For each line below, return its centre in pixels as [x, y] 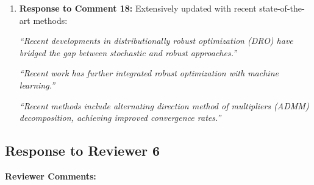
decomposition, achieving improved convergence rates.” [120, 118]
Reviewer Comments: [51, 176]
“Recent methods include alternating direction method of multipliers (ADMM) [164, 105]
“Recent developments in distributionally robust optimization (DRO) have [156, 41]
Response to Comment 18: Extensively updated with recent [138, 8]
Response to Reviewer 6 [83, 151]
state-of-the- [282, 8]
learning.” [37, 85]
